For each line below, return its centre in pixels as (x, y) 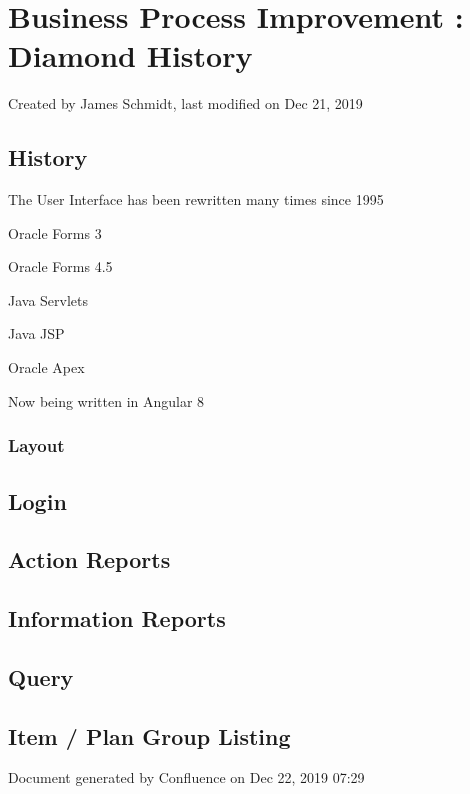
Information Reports (117, 618)
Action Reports (89, 559)
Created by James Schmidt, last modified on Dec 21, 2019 (185, 103)
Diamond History (130, 55)
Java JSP (36, 333)
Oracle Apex (46, 367)
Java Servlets (48, 299)
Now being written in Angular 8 (106, 400)
